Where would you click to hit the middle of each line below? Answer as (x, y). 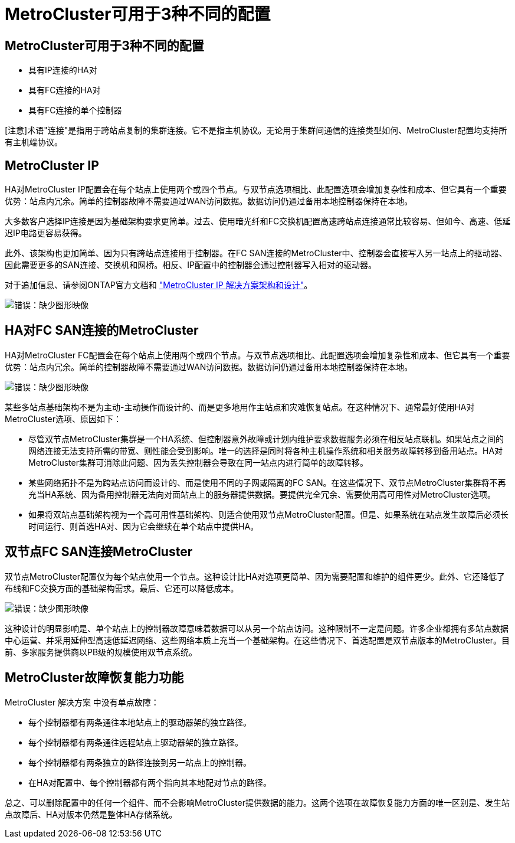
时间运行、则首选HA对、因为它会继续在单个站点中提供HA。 (144, 526)
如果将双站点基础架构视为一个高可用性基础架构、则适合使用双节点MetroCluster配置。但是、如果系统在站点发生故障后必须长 (268, 514)
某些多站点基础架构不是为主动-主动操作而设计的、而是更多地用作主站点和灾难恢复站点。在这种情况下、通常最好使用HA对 (240, 407)
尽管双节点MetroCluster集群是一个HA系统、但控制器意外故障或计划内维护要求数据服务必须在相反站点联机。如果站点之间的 (266, 439)
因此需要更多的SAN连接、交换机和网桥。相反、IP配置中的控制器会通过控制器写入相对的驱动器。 (191, 265)
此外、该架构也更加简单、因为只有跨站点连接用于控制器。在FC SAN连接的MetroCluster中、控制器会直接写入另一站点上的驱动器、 (256, 253)
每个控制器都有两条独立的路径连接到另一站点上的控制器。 (140, 762)
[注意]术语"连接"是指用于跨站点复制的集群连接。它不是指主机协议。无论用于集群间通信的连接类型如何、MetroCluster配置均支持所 (256, 130)
